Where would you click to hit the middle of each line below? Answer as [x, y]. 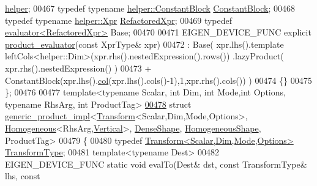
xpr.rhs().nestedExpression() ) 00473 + [78, 68]
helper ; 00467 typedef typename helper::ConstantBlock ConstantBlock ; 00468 [150, 8]
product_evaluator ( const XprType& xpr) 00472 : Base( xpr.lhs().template [144, 44]
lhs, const [23, 176]
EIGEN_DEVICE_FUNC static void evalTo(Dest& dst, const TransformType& [156, 164]
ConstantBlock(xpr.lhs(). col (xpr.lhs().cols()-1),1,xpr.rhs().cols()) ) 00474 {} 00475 [158, 80]
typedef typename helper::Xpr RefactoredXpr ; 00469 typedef [119, 20]
